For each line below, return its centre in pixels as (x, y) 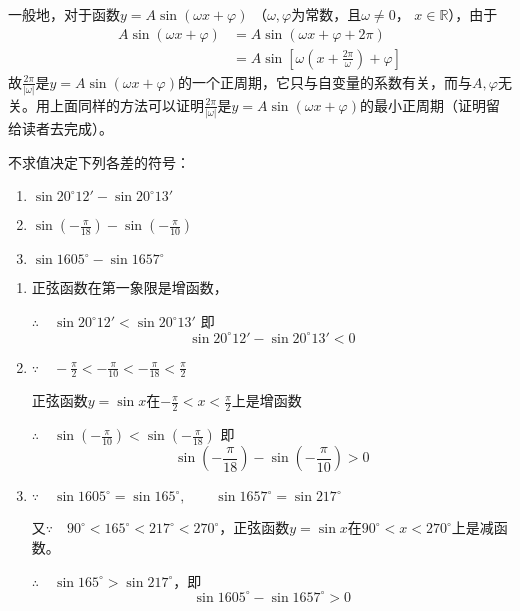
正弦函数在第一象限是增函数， (129, 287)
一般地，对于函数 (64, 14)
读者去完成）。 (67, 128)
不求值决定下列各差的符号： (99, 161)
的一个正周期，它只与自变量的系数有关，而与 (325, 81)
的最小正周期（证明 (423, 104)
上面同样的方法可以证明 (126, 104)
